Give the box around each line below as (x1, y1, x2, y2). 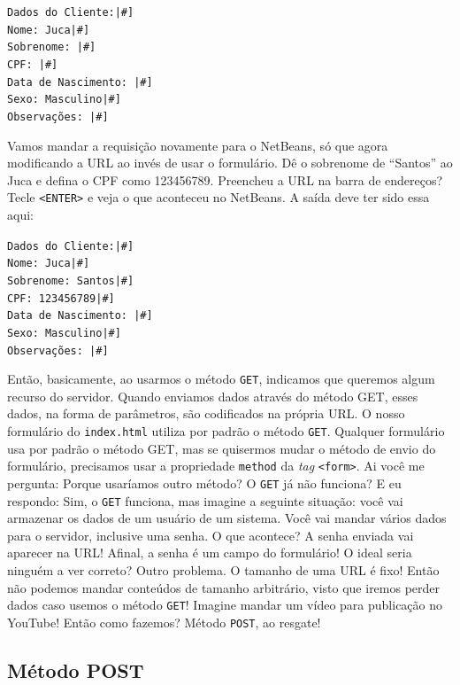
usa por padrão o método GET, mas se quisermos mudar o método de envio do (7, 439, 436, 457)
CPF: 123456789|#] (7, 292, 115, 305)
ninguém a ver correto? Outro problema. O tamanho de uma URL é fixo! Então (7, 561, 440, 580)
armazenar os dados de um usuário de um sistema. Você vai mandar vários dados (7, 509, 447, 527)
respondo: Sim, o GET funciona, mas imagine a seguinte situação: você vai (7, 491, 403, 510)
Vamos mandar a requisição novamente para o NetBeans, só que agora (7, 136, 388, 154)
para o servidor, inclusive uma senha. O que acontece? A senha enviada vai (7, 525, 414, 544)
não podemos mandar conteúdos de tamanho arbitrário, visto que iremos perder (7, 578, 441, 596)
